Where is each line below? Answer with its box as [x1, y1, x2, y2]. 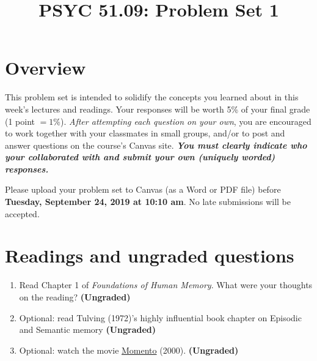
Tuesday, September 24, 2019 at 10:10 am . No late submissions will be [5, 195, 291, 208]
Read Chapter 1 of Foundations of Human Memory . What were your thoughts [19, 278, 313, 291]
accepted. [5, 207, 40, 220]
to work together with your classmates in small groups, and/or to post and [5, 127, 285, 140]
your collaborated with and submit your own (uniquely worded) [5, 151, 275, 163]
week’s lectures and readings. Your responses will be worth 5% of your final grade [5, 102, 310, 115]
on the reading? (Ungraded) [19, 290, 131, 303]
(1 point [5, 114, 35, 127]
